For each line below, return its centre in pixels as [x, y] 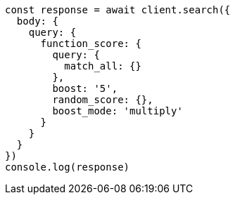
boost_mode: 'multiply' [118, 111]
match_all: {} [103, 66]
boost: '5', [85, 88]
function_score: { [91, 44]
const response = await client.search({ [118, 10]
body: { [37, 21]
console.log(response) [68, 167]
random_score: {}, [103, 100]
